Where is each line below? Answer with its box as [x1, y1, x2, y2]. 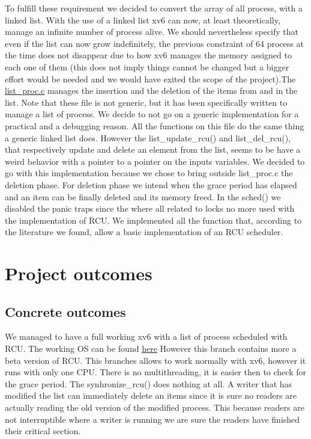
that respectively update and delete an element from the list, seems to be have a [5, 143, 301, 156]
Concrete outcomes [5, 302, 126, 321]
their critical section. [5, 425, 81, 437]
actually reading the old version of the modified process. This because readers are [5, 401, 304, 414]
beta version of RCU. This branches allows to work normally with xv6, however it [5, 354, 306, 366]
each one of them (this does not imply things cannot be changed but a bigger [5, 60, 289, 73]
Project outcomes [5, 261, 152, 286]
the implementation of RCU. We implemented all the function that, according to [5, 213, 302, 226]
